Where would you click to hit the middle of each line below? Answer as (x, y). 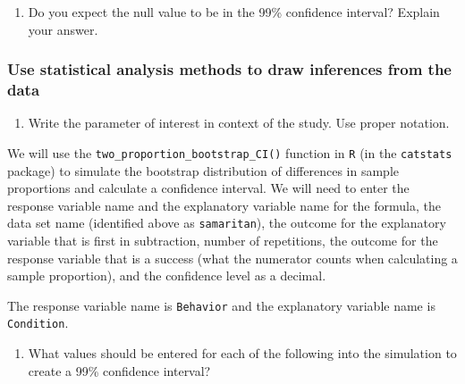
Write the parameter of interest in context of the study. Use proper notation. (239, 123)
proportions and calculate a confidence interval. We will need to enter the (208, 188)
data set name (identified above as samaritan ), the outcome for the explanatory (227, 223)
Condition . (38, 323)
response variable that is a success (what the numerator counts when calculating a (232, 258)
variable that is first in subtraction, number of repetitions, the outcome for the (223, 241)
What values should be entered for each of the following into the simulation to (242, 353)
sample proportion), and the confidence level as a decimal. (167, 275)
